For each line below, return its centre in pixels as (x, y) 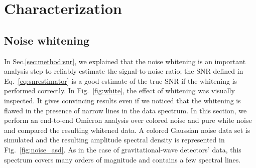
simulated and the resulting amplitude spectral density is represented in (114, 140)
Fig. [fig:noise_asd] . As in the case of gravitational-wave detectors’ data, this (123, 149)
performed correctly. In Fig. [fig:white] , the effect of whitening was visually (119, 91)
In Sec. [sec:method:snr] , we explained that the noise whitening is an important (125, 61)
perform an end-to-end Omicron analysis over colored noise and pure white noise (128, 120)
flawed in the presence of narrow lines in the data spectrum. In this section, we (125, 110)
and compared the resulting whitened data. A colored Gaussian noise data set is (127, 130)
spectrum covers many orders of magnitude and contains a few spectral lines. (122, 159)
